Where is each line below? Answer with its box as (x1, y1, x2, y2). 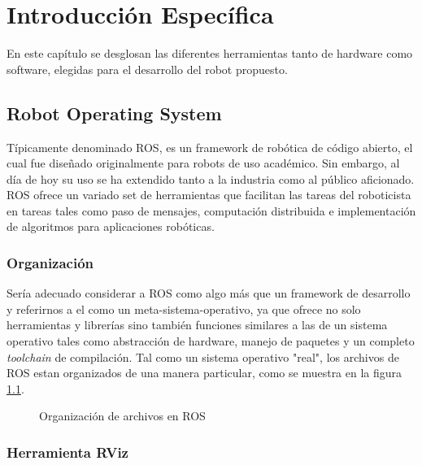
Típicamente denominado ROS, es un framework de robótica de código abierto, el (7, 138, 413, 155)
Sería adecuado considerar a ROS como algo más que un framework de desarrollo (7, 285, 411, 302)
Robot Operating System (7, 100, 222, 125)
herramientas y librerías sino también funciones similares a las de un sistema (7, 316, 388, 333)
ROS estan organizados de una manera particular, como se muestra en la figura (7, 364, 402, 381)
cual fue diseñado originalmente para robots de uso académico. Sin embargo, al (7, 154, 400, 172)
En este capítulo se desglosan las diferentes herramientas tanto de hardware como (7, 45, 413, 62)
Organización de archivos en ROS (39, 407, 206, 424)
